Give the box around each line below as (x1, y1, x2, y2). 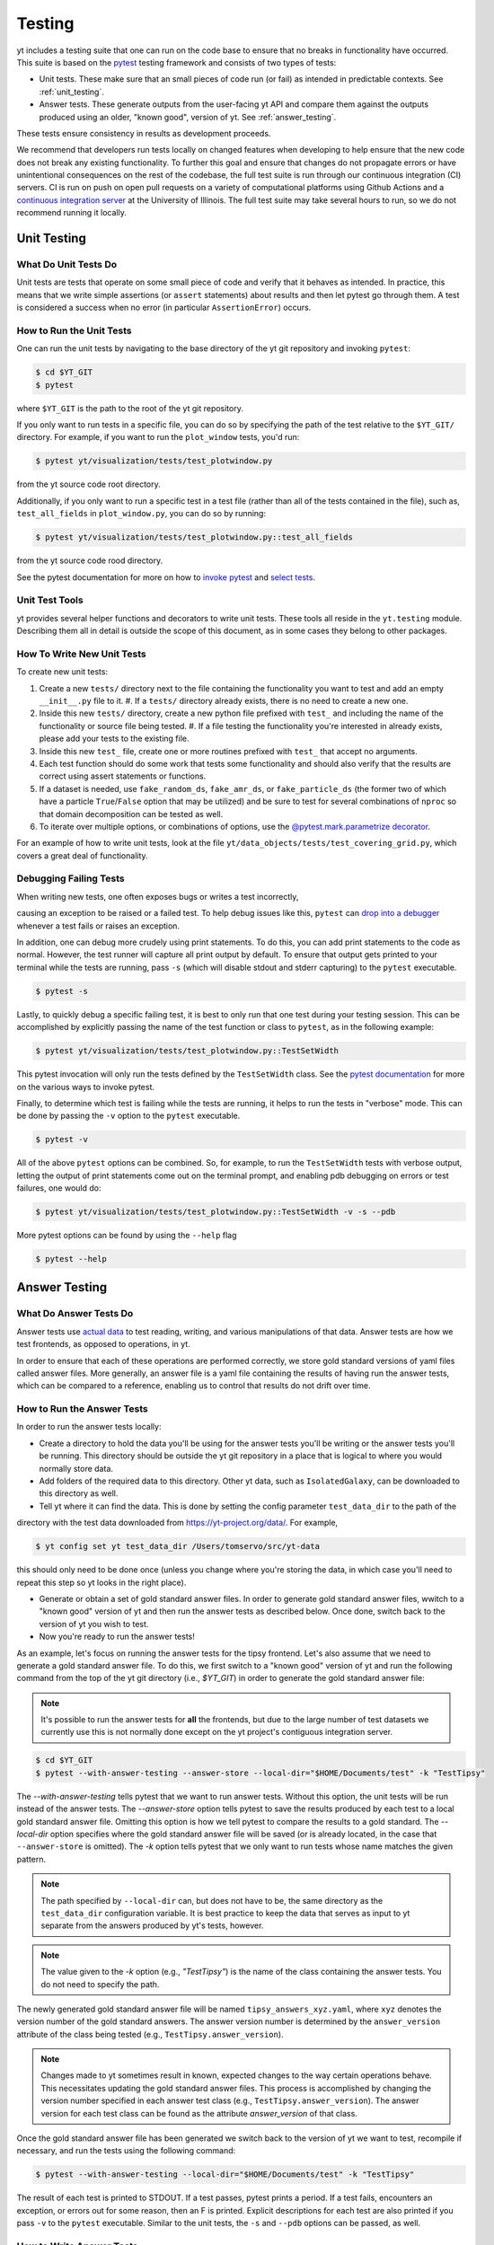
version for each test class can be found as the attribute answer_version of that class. (40, 2108, 358, 2118)
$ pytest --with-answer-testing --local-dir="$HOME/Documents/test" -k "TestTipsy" (35, 2170, 415, 2179)
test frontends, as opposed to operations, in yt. (16, 1339, 190, 1350)
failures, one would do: (16, 1183, 101, 1193)
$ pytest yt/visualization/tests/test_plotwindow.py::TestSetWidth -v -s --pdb (35, 1207, 396, 1217)
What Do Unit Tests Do (16, 259, 118, 271)
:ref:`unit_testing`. (39, 86, 105, 97)
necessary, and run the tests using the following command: (16, 2145, 236, 2156)
